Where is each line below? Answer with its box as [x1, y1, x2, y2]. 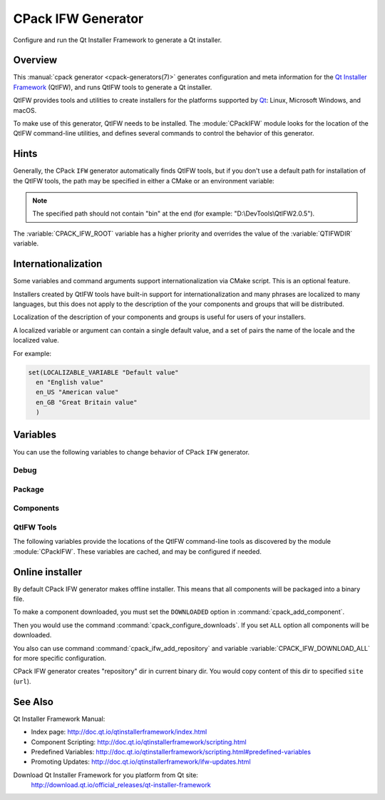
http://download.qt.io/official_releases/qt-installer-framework [31, 781, 212, 789]
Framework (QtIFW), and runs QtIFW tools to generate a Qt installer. [13, 83, 212, 91]
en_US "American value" [36, 388, 119, 396]
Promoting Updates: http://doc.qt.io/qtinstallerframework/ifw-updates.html [31, 757, 251, 766]
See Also [13, 696, 53, 708]
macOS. [13, 106, 37, 114]
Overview [13, 54, 58, 66]
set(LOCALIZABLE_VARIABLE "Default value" [28, 368, 179, 376]
